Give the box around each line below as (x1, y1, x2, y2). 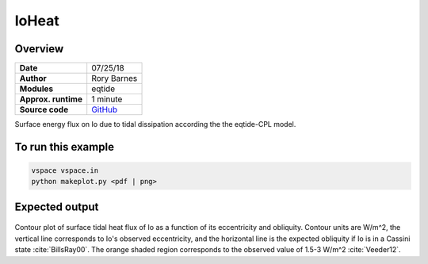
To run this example (14, 140, 115, 154)
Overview (14, 42, 64, 55)
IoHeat (14, 12, 59, 29)
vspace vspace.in (31, 166, 99, 175)
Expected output (14, 200, 99, 213)
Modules (19, 83, 54, 94)
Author (19, 73, 47, 84)
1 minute (91, 94, 123, 105)
